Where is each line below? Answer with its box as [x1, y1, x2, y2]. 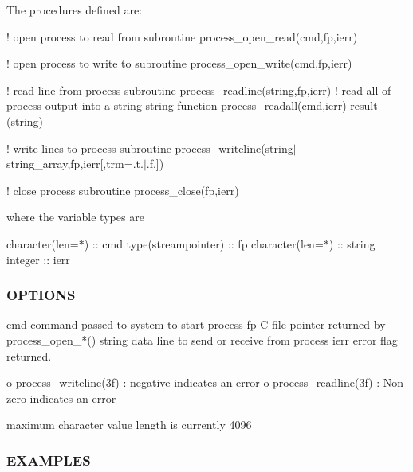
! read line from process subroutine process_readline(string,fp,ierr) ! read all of [6, 81, 391, 98]
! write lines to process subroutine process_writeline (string [6, 139, 293, 156]
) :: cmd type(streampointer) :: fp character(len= [84, 235, 324, 252]
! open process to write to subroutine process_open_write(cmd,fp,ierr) [6, 55, 352, 72]
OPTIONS [6, 285, 76, 305]
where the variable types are [6, 209, 144, 225]
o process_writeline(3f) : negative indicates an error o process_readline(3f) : [6, 374, 380, 391]
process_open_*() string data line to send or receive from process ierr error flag [6, 331, 398, 348]
